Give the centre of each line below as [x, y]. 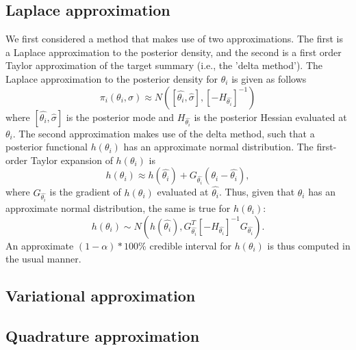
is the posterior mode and [120, 117]
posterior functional [47, 147]
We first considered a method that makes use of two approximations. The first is [174, 39]
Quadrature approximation [103, 335]
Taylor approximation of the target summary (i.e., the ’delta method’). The [164, 65]
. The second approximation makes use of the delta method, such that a [164, 133]
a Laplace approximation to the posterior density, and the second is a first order [174, 52]
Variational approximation [101, 296]
